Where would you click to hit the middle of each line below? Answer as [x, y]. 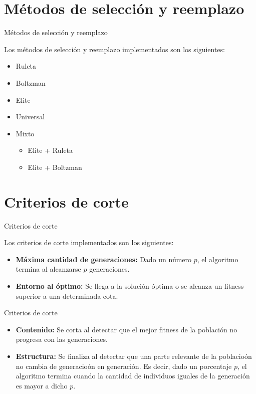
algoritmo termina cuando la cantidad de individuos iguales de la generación [133, 376]
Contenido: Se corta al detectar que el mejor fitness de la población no [126, 329]
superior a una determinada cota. [67, 295]
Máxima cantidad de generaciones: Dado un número [104, 259]
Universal [30, 117]
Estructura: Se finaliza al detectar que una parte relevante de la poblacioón [134, 356]
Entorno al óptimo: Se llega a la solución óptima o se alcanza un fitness [130, 285]
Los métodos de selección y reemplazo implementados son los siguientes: [114, 49]
